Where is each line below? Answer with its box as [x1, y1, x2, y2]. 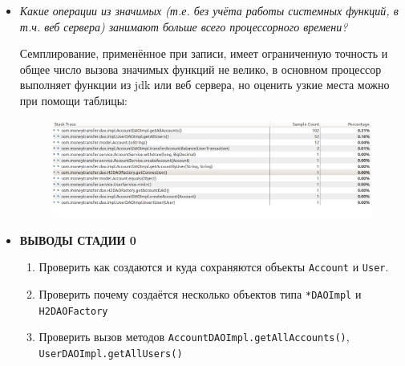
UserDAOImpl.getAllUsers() [38, 348, 183, 360]
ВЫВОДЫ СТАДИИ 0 [19, 231, 136, 248]
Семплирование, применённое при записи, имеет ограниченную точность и [19, 45, 388, 62]
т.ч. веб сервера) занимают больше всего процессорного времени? [19, 18, 348, 35]
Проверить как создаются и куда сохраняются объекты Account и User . [38, 258, 389, 275]
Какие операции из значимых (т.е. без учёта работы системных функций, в [19, 2, 399, 18]
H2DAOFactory [38, 305, 108, 317]
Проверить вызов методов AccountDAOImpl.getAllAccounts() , [38, 328, 350, 345]
